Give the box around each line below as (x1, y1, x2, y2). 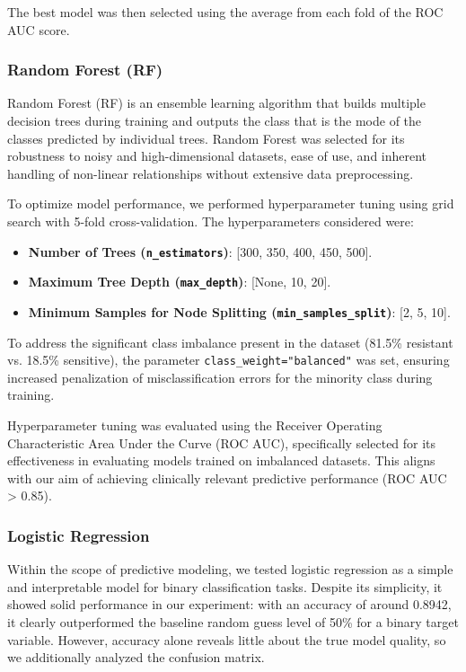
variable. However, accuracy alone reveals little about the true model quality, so (7, 630, 446, 649)
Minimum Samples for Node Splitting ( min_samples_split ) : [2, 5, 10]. (28, 302, 451, 321)
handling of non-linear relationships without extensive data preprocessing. (7, 164, 414, 182)
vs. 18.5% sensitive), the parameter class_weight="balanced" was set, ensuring (7, 350, 450, 369)
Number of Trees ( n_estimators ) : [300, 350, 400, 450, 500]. (28, 242, 373, 261)
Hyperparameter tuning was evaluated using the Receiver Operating (7, 415, 382, 434)
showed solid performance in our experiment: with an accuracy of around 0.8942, (7, 595, 452, 614)
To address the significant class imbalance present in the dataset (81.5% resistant (7, 332, 453, 351)
